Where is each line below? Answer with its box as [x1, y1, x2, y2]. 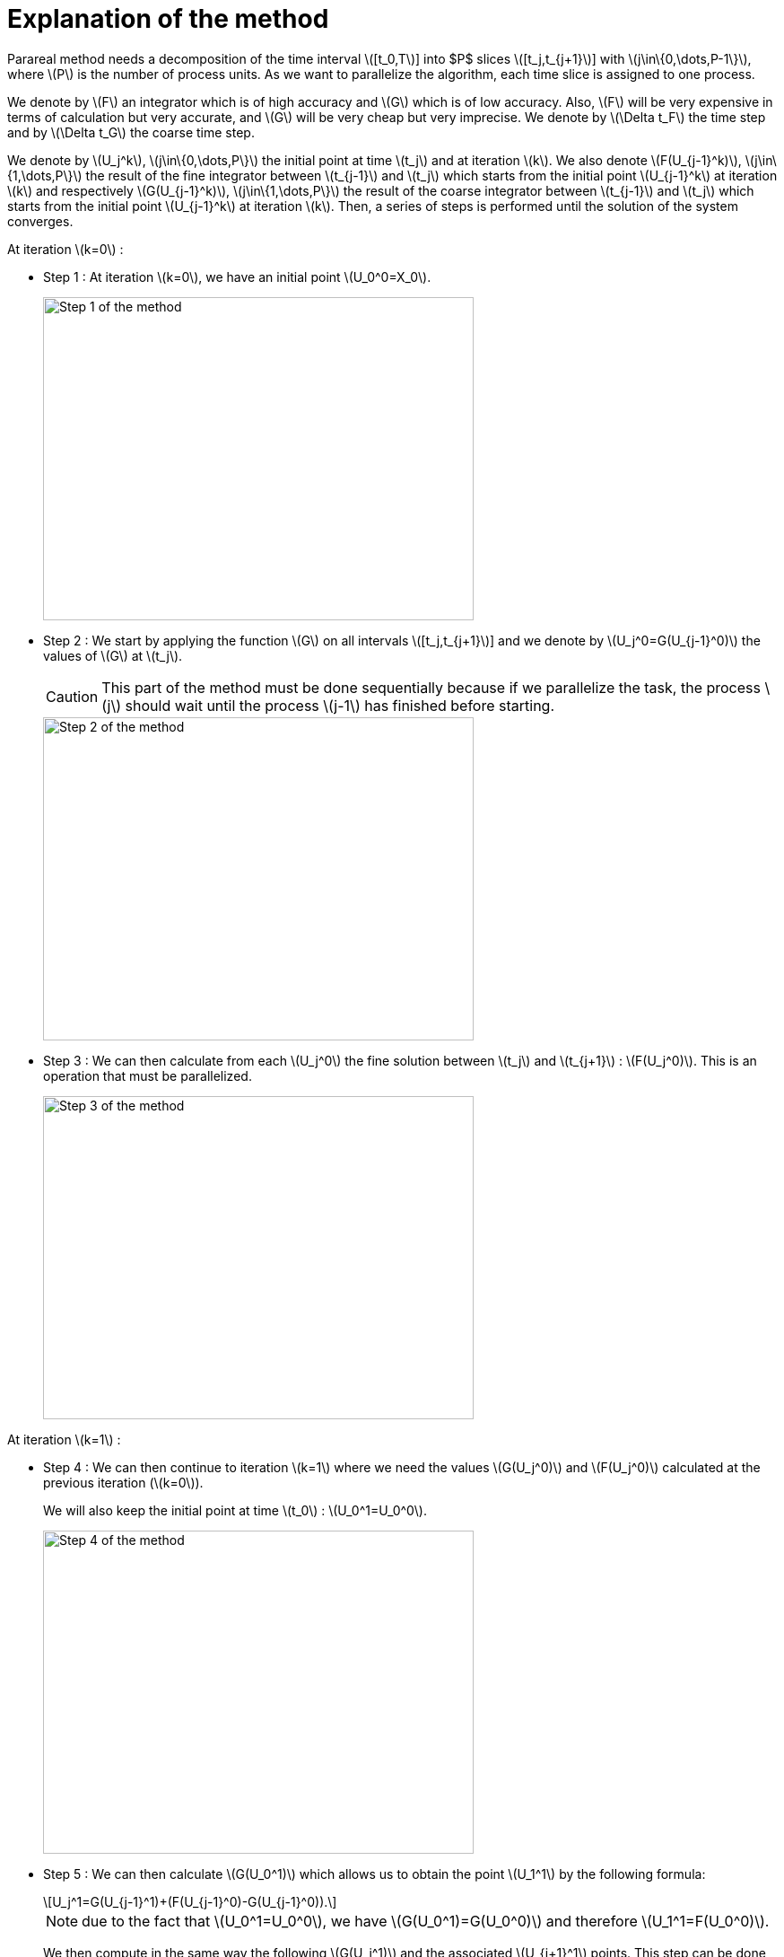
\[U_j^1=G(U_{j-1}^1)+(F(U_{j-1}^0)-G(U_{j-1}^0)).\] [43, 1893, 337, 1909]
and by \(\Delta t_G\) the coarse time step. [7, 124, 255, 140]
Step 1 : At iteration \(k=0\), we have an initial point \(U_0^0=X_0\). [43, 268, 431, 285]
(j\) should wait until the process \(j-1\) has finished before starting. [101, 696, 555, 715]
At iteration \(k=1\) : [7, 1431, 121, 1447]
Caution [46, 687, 99, 706]
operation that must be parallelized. [43, 1067, 252, 1084]
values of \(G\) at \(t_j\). [43, 647, 183, 663]
